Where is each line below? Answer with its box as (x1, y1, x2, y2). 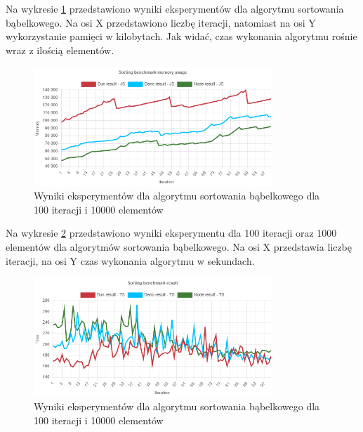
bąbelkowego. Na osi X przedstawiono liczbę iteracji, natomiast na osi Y (6, 15, 316, 30)
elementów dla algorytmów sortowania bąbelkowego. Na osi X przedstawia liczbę (6, 240, 352, 254)
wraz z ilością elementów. (6, 42, 114, 57)
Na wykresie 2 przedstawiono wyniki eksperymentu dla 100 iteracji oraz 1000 (6, 225, 337, 240)
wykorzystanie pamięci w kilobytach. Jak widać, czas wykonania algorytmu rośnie (6, 29, 357, 44)
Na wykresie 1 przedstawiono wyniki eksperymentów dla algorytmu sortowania (6, 1, 344, 15)
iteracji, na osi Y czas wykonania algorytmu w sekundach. (6, 253, 255, 268)
